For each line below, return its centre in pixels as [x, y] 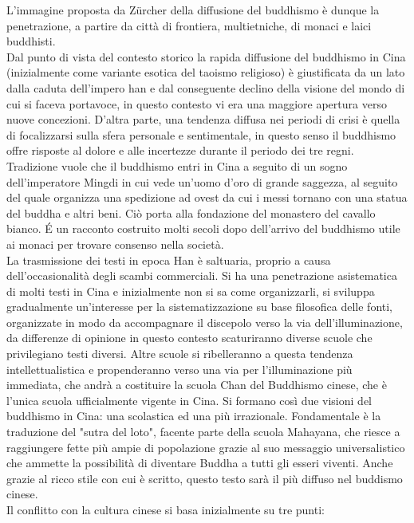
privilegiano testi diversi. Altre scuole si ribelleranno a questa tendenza [180, 354]
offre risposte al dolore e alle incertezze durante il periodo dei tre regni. [180, 150]
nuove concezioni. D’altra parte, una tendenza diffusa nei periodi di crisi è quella [203, 119]
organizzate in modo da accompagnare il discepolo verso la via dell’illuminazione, [205, 322]
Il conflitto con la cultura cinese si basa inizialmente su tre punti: [166, 509]
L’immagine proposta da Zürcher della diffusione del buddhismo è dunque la [193, 10]
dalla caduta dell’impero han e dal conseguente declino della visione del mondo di [206, 87]
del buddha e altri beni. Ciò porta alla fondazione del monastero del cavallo [191, 212]
